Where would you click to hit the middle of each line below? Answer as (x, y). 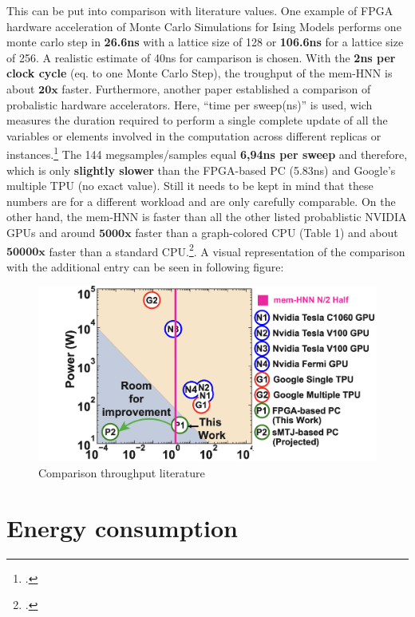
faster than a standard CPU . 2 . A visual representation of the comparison (227, 250)
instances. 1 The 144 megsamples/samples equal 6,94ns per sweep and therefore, (207, 153)
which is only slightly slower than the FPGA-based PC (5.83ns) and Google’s (201, 170)
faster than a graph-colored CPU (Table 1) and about (267, 232)
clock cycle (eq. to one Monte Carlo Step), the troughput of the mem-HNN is (200, 73)
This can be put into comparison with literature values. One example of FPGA (200, 10)
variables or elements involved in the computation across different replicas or (194, 135)
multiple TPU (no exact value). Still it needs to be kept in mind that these (190, 186)
